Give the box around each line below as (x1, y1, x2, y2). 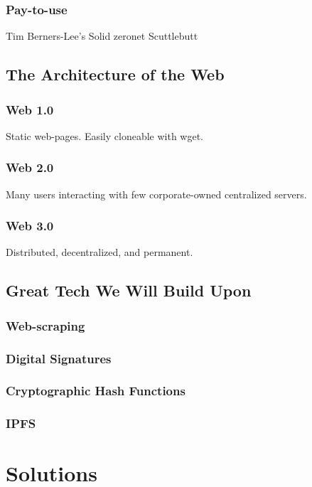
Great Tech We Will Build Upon (6, 279, 252, 301)
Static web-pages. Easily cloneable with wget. (6, 128, 203, 143)
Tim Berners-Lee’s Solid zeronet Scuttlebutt (6, 28, 198, 43)
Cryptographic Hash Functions (6, 382, 185, 400)
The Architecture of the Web (6, 63, 225, 85)
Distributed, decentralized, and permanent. (6, 245, 193, 259)
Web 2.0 (6, 159, 54, 176)
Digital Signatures (6, 349, 112, 367)
